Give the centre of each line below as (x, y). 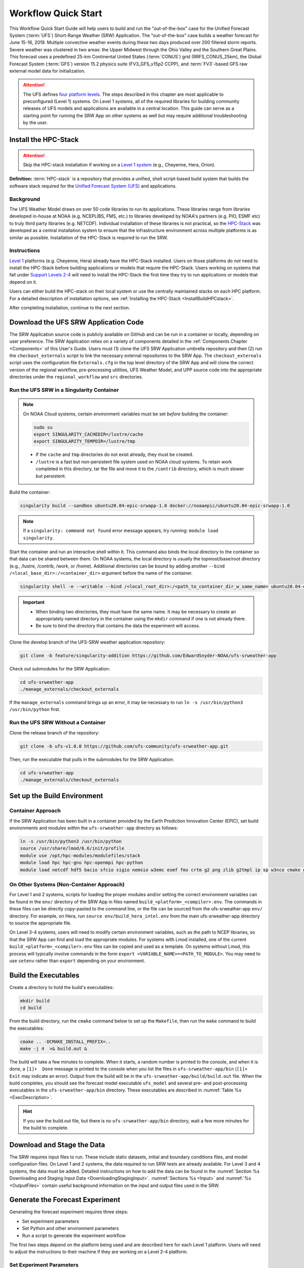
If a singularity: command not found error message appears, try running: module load (121, 531)
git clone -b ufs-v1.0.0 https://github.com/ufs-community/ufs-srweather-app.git (124, 746)
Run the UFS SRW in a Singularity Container (64, 390)
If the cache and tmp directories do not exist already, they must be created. (115, 454)
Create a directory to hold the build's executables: (62, 987)
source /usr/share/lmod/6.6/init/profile (72, 849)
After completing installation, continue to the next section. (70, 308)
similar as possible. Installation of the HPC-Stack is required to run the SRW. (89, 237)
